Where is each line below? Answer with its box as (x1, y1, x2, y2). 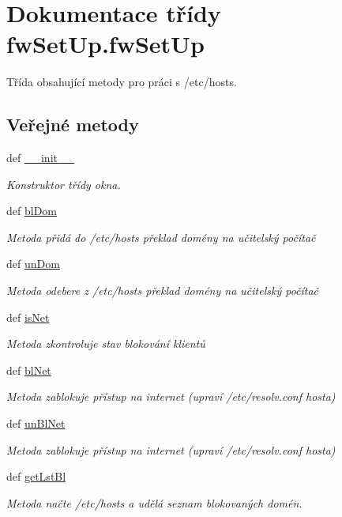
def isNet (6, 308, 50, 325)
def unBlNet (6, 415, 66, 432)
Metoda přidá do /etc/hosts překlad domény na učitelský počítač (6, 228, 316, 245)
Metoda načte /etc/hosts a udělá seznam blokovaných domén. (6, 494, 303, 511)
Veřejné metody (6, 112, 139, 137)
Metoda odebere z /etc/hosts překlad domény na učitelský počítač (6, 282, 319, 299)
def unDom (6, 255, 60, 272)
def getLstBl (6, 468, 66, 485)
